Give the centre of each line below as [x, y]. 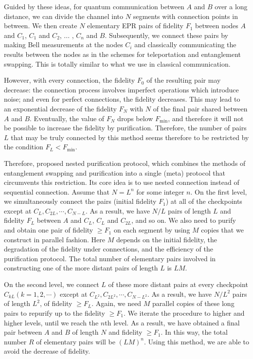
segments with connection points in [185, 16]
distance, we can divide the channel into [64, 16]
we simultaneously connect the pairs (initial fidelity [80, 201]
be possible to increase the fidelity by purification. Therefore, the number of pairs [125, 128]
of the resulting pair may [184, 80]
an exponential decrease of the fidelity [60, 108]
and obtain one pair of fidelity [49, 230]
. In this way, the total [194, 332]
